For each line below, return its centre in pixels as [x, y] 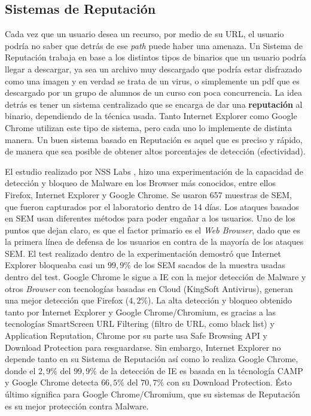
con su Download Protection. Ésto [229, 382]
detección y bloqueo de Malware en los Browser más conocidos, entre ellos [140, 183]
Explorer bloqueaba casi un [55, 265]
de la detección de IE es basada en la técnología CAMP [201, 370]
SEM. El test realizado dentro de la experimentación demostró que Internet [143, 253]
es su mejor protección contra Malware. [77, 406]
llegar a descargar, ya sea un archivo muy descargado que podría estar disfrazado [153, 69]
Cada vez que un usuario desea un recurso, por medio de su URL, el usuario [144, 34]
